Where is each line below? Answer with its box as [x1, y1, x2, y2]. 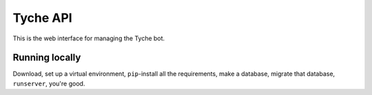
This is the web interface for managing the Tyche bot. [12, 34, 165, 42]
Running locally [12, 52, 81, 64]
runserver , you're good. [12, 79, 85, 87]
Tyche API [12, 10, 72, 25]
